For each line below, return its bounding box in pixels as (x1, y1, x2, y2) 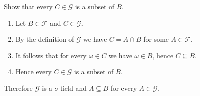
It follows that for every (15, 50, 87, 60)
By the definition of (15, 34, 74, 44)
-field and (58, 82, 87, 93)
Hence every (15, 66, 52, 77)
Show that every (4, 1, 53, 11)
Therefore (4, 82, 33, 93)
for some (143, 34, 169, 44)
